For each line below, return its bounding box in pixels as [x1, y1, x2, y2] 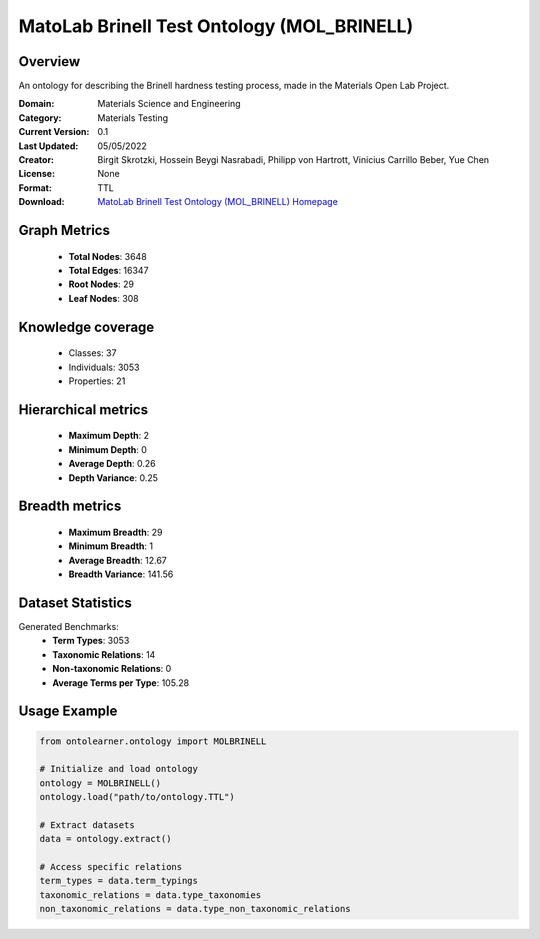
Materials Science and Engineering [97, 98, 241, 110]
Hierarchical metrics [18, 401, 149, 418]
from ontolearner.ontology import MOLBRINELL [39, 735, 267, 747]
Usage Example [18, 703, 118, 720]
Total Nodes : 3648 [68, 250, 147, 262]
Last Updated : [18, 140, 79, 152]
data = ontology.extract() [39, 833, 172, 845]
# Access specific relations [39, 861, 183, 873]
